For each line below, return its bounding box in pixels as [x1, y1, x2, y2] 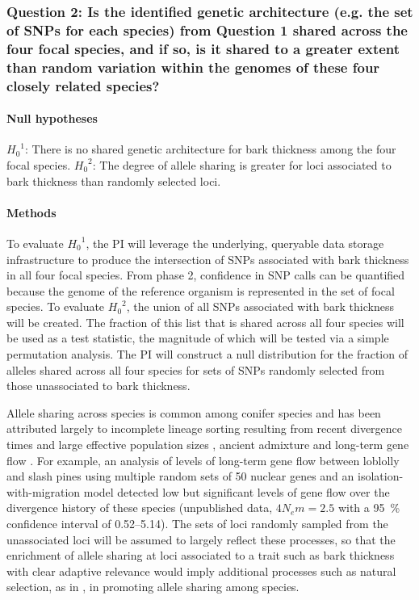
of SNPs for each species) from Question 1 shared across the [6, 19, 408, 40]
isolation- [357, 468, 404, 485]
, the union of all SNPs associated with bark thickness [126, 298, 394, 315]
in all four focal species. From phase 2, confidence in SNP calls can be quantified [6, 266, 405, 283]
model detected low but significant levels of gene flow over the [83, 483, 390, 500]
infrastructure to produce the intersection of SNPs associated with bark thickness [6, 250, 409, 267]
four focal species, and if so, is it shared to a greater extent [6, 38, 400, 58]
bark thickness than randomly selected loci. [6, 172, 221, 189]
